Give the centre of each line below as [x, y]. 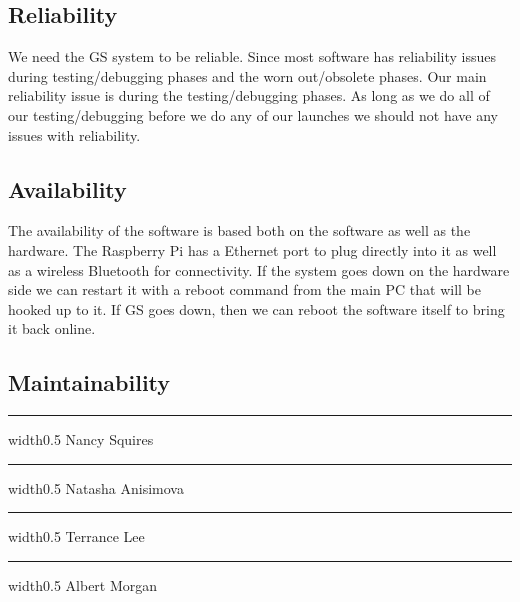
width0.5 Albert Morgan [83, 584]
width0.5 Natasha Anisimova [96, 487]
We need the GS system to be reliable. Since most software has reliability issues [252, 56]
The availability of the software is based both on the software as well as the [239, 230]
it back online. [52, 328]
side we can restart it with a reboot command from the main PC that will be [244, 289]
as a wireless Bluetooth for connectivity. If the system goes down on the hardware [259, 269]
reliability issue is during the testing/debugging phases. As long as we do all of [249, 95]
